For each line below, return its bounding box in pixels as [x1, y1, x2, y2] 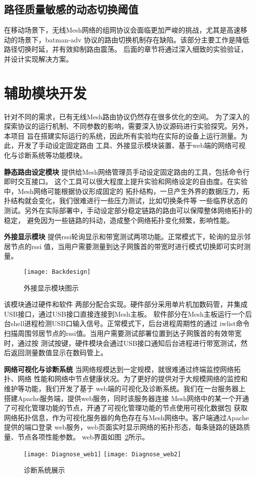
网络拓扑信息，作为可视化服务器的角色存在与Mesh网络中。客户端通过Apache [4, 412, 249, 422]
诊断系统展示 [24, 465, 65, 475]
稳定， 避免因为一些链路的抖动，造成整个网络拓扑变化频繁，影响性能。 [4, 215, 234, 225]
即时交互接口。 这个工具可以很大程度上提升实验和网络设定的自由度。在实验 [4, 176, 248, 186]
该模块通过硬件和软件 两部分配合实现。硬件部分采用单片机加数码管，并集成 [4, 299, 248, 309]
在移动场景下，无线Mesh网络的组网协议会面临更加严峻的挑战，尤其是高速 [4, 25, 241, 35]
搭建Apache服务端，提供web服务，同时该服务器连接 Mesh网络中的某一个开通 [4, 393, 249, 403]
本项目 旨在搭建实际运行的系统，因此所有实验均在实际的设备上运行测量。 [4, 130, 241, 141]
